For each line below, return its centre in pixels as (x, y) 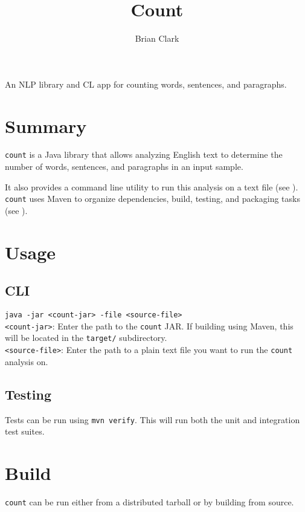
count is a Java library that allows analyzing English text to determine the (144, 154)
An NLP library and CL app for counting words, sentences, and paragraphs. (146, 84)
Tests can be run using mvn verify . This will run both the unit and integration (152, 419)
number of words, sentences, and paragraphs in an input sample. (124, 167)
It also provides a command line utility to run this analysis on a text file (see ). (152, 186)
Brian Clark (157, 38)
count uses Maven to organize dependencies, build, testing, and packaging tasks (152, 199)
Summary (46, 125)
